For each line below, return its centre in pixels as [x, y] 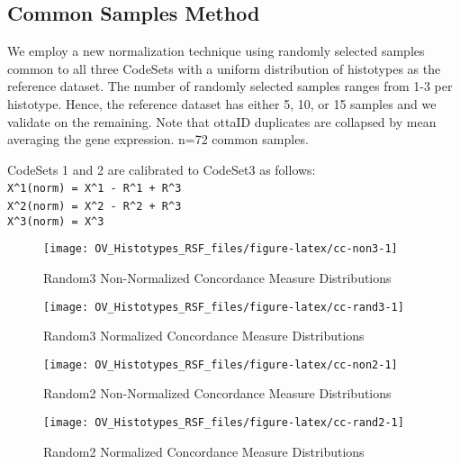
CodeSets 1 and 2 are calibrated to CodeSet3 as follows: [162, 169]
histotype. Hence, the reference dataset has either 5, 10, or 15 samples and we [222, 103]
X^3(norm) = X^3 [56, 221]
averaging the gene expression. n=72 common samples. [158, 139]
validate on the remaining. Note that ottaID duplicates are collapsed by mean [222, 121]
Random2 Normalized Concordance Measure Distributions [204, 451]
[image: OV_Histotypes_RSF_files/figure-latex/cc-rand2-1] [224, 423]
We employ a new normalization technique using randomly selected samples [216, 51]
